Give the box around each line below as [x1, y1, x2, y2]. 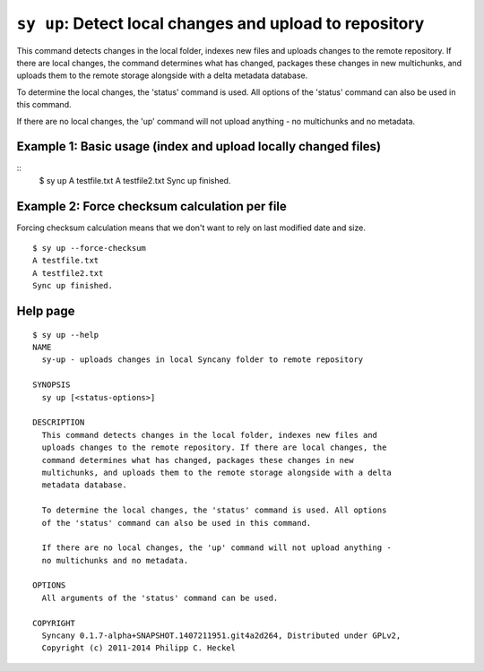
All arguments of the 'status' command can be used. [41, 592, 279, 603]
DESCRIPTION [32, 417, 85, 427]
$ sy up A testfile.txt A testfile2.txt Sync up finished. [39, 175, 231, 185]
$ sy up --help [32, 330, 99, 340]
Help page [16, 304, 75, 319]
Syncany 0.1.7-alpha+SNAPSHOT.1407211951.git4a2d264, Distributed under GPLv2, [41, 631, 402, 641]
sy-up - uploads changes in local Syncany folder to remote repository [41, 355, 364, 365]
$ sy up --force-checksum [32, 243, 147, 254]
